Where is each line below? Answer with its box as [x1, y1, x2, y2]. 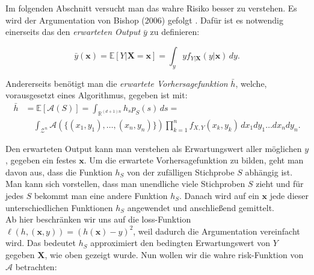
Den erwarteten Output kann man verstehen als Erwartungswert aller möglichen [5, 142, 302, 154]
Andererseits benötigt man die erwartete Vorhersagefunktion [5, 77, 228, 89]
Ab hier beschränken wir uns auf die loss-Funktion [5, 213, 191, 226]
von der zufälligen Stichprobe [126, 165, 235, 178]
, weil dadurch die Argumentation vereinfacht [133, 224, 300, 237]
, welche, [235, 77, 267, 89]
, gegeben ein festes [5, 154, 76, 166]
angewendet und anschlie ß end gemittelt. [127, 201, 274, 213]
